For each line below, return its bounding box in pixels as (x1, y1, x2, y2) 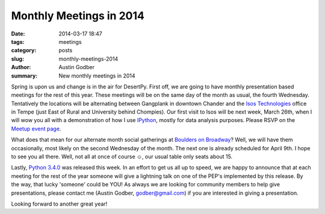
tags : (11, 38, 25, 45)
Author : (11, 64, 31, 71)
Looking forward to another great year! (11, 200, 108, 207)
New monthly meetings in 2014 (58, 72, 135, 79)
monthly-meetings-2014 (58, 55, 119, 63)
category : (11, 47, 37, 54)
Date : (11, 30, 25, 37)
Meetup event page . (11, 125, 61, 132)
